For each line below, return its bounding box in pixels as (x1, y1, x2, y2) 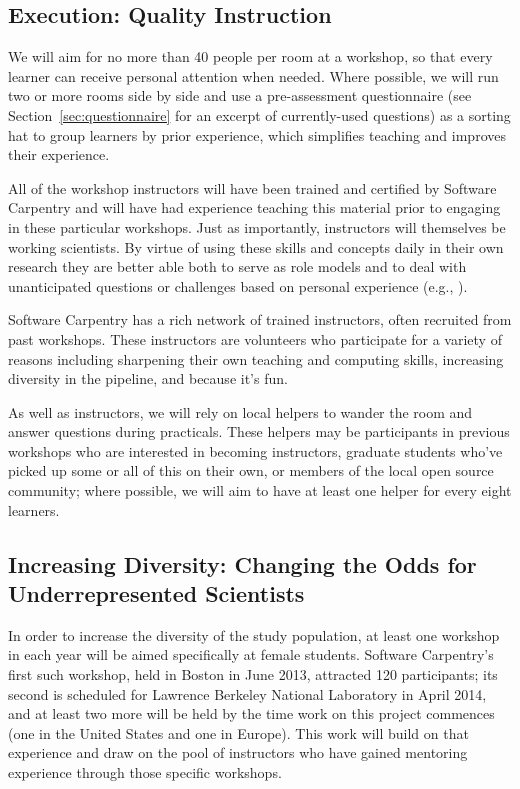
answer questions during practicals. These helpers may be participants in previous (8, 421, 510, 442)
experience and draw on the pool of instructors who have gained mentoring (8, 742, 468, 763)
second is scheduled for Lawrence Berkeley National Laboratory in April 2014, (8, 683, 487, 704)
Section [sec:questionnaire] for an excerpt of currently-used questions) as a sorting (8, 104, 511, 125)
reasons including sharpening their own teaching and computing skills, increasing (8, 348, 504, 369)
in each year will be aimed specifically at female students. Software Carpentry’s (8, 644, 494, 665)
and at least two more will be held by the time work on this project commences (8, 703, 495, 724)
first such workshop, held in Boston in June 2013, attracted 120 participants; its (8, 664, 498, 685)
